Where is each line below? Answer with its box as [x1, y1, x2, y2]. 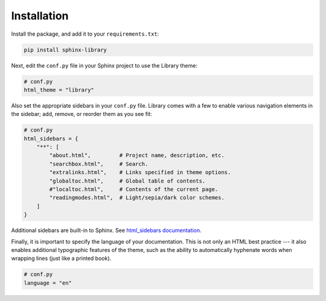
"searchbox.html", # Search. [49, 160, 149, 167]
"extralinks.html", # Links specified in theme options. [49, 169, 231, 176]
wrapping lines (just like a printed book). [11, 254, 112, 262]
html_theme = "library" [24, 86, 95, 93]
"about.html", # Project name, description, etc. [49, 152, 225, 159]
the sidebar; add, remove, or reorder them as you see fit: [11, 111, 152, 118]
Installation [11, 9, 69, 22]
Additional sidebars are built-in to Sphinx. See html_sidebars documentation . [11, 227, 202, 234]
